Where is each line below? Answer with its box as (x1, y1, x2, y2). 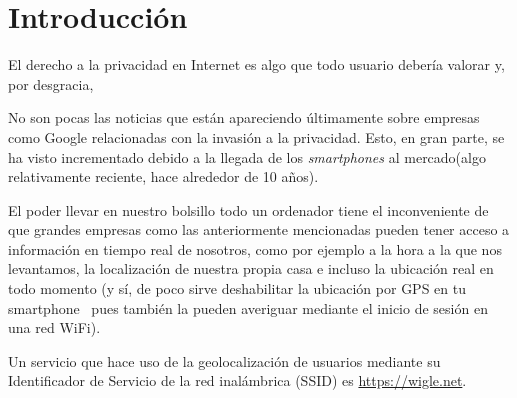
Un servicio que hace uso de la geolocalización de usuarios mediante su (8, 350, 441, 371)
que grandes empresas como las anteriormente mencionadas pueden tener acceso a (8, 219, 510, 240)
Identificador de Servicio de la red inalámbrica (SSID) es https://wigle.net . (8, 370, 467, 391)
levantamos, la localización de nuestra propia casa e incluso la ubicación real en (8, 258, 494, 279)
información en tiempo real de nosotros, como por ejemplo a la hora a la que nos (8, 238, 502, 259)
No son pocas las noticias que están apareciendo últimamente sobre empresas (8, 107, 480, 128)
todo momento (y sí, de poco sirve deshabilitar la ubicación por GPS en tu (8, 278, 466, 299)
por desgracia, (8, 73, 94, 94)
